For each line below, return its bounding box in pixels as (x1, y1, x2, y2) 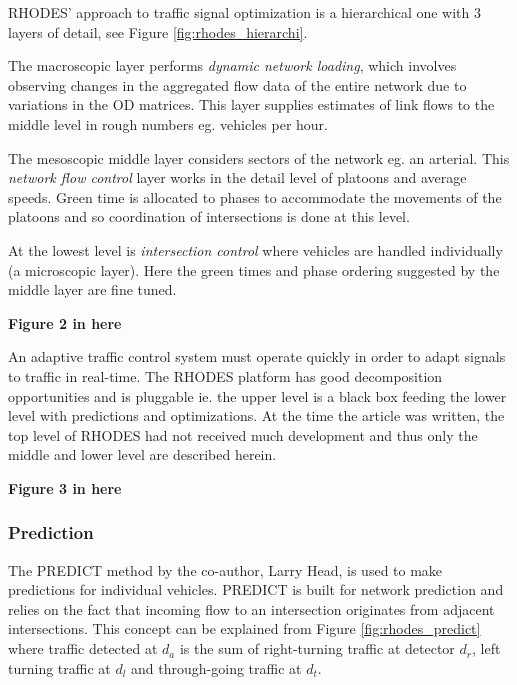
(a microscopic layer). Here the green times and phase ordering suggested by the (8, 259, 500, 280)
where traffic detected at (8, 638, 158, 659)
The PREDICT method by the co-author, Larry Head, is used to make (8, 559, 443, 580)
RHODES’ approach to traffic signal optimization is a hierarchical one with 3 (8, 2, 482, 22)
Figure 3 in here (8, 477, 122, 498)
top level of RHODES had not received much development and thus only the (8, 424, 478, 445)
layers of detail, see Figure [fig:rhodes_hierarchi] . (8, 21, 308, 42)
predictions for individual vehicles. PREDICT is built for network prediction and (8, 579, 504, 600)
